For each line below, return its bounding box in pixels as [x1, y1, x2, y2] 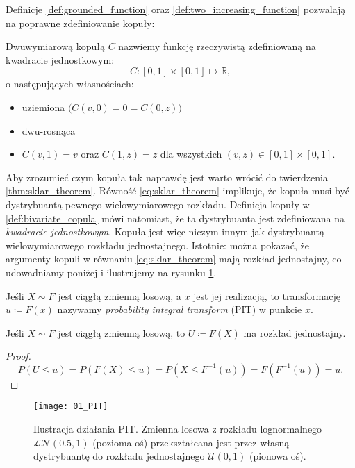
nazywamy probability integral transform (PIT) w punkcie [57, 302, 302, 317]
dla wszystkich [160, 147, 222, 161]
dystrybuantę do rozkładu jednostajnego [33, 449, 205, 463]
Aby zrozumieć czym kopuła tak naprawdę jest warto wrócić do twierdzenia [6, 169, 328, 184]
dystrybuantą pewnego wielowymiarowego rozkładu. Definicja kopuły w [6, 197, 310, 211]
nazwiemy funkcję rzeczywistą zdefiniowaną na [118, 39, 316, 53]
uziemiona [22, 99, 65, 114]
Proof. [6, 349, 31, 363]
